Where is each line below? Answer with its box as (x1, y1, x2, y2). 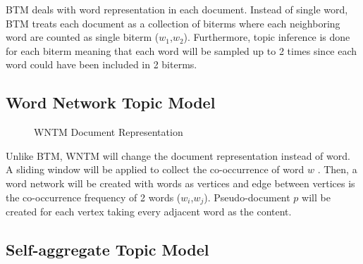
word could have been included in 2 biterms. (6, 57, 197, 72)
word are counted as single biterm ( (6, 30, 159, 44)
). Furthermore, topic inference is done (183, 30, 350, 44)
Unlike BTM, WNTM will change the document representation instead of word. (6, 148, 350, 163)
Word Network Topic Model (6, 92, 216, 113)
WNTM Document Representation (34, 125, 183, 139)
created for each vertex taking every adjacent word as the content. (6, 204, 292, 218)
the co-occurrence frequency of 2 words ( (6, 189, 181, 204)
